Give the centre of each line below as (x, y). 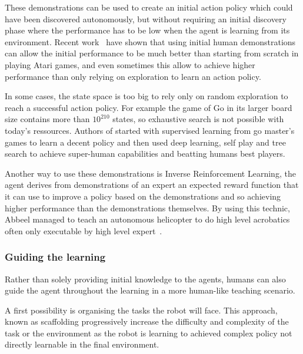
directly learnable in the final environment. (82, 344)
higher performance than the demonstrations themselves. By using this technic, (147, 208)
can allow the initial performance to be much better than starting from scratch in (152, 53)
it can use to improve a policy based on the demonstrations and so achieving (143, 196)
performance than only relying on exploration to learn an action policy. (133, 76)
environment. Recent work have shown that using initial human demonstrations (150, 41)
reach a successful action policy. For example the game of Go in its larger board (149, 107)
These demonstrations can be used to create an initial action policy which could (149, 7)
